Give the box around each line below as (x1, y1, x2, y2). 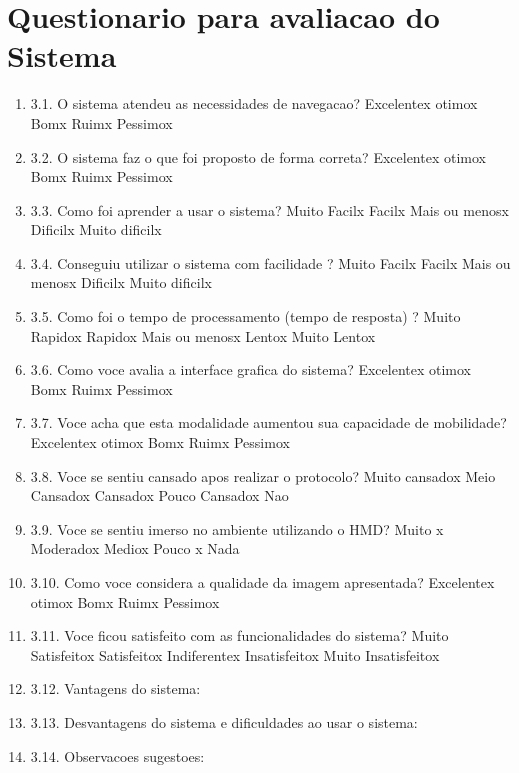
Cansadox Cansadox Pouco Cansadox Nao (30, 485, 289, 506)
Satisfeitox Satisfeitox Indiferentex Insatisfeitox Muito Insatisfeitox (30, 644, 440, 665)
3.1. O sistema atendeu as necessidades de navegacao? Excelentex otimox (30, 93, 478, 114)
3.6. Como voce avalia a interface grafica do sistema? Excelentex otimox (30, 359, 471, 380)
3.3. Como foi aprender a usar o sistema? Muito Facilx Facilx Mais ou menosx (30, 199, 509, 220)
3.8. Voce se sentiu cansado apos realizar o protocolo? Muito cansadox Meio (30, 465, 496, 486)
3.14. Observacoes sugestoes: (30, 745, 205, 766)
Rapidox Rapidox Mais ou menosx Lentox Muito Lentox (30, 325, 376, 346)
